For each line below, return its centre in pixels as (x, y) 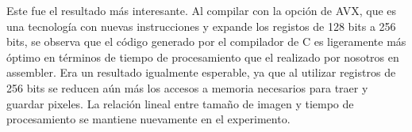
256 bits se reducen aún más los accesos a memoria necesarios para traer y (187, 87)
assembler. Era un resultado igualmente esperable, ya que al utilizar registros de (201, 72)
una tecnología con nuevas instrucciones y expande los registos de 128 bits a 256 (201, 26)
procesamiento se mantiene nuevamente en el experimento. (148, 119)
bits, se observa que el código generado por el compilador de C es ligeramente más (206, 41)
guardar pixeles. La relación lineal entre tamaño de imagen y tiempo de (180, 103)
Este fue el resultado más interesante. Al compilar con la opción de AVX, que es (202, 10)
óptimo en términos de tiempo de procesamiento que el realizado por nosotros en (203, 57)
